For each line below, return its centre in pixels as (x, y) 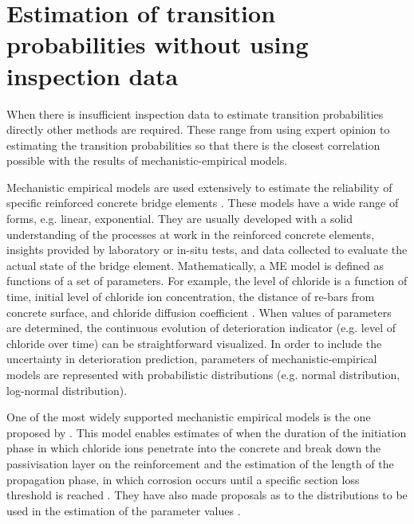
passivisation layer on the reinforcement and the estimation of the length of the (200, 463)
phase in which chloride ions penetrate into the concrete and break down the (194, 448)
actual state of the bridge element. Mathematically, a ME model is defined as (195, 265)
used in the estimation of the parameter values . (124, 510)
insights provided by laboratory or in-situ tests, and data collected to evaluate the (207, 250)
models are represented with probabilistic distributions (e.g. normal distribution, (203, 374)
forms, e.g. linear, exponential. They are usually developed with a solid (179, 219)
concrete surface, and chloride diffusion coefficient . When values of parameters (199, 312)
